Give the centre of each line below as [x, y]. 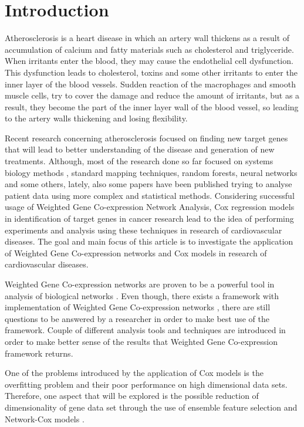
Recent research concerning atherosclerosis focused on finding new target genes [146, 138]
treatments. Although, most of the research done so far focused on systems [139, 161]
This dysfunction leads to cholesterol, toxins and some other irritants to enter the [151, 72]
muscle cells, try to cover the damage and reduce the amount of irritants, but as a [152, 95]
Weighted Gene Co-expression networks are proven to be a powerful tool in [140, 284]
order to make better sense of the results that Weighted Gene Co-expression [141, 341]
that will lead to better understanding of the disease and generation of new [140, 149]
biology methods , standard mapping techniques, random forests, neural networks [151, 172]
